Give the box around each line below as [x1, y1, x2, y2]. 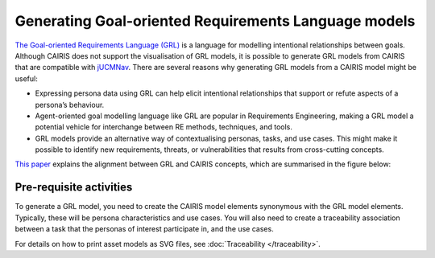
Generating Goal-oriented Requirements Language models [14, 12, 416, 30]
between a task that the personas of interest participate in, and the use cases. [14, 224, 274, 234]
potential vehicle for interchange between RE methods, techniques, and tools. [35, 122, 293, 132]
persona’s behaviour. [35, 100, 105, 109]
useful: [14, 73, 38, 84]
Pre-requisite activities [14, 181, 133, 195]
